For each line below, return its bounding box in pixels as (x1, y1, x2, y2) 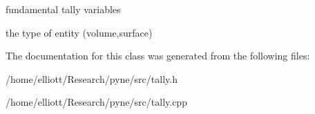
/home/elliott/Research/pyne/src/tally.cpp (6, 95, 187, 109)
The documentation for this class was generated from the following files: (6, 48, 310, 63)
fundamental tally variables (6, 2, 121, 16)
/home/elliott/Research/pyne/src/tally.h (6, 71, 178, 86)
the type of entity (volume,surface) (6, 25, 153, 39)
